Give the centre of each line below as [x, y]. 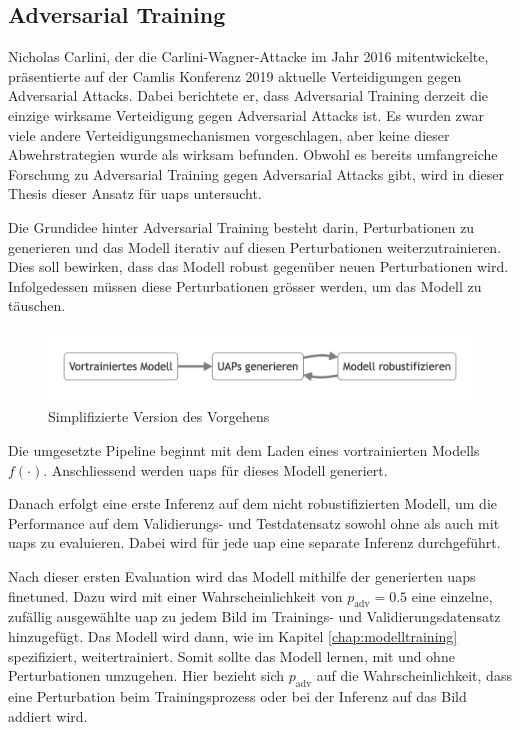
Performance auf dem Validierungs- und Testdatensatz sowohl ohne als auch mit [254, 522]
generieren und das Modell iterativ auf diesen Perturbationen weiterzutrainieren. [255, 246]
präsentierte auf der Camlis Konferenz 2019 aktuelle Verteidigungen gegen [235, 75]
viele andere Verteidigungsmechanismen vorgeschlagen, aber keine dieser [229, 134]
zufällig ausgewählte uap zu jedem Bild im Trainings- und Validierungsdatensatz [254, 616]
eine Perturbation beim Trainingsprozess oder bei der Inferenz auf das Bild [237, 695]
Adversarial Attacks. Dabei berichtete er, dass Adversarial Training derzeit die [248, 95]
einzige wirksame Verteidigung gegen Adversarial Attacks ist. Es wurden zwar [246, 114]
